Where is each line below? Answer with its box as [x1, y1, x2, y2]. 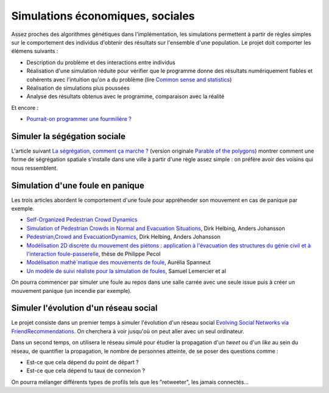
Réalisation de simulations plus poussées [26, 84, 130, 92]
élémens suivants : [11, 48, 58, 55]
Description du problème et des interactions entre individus [26, 59, 176, 66]
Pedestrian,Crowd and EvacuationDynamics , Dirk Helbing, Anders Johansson [26, 233, 221, 240]
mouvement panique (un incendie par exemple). [11, 287, 132, 294]
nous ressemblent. [11, 164, 58, 171]
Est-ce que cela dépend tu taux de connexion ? [26, 367, 146, 375]
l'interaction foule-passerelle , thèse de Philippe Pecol [26, 250, 161, 258]
